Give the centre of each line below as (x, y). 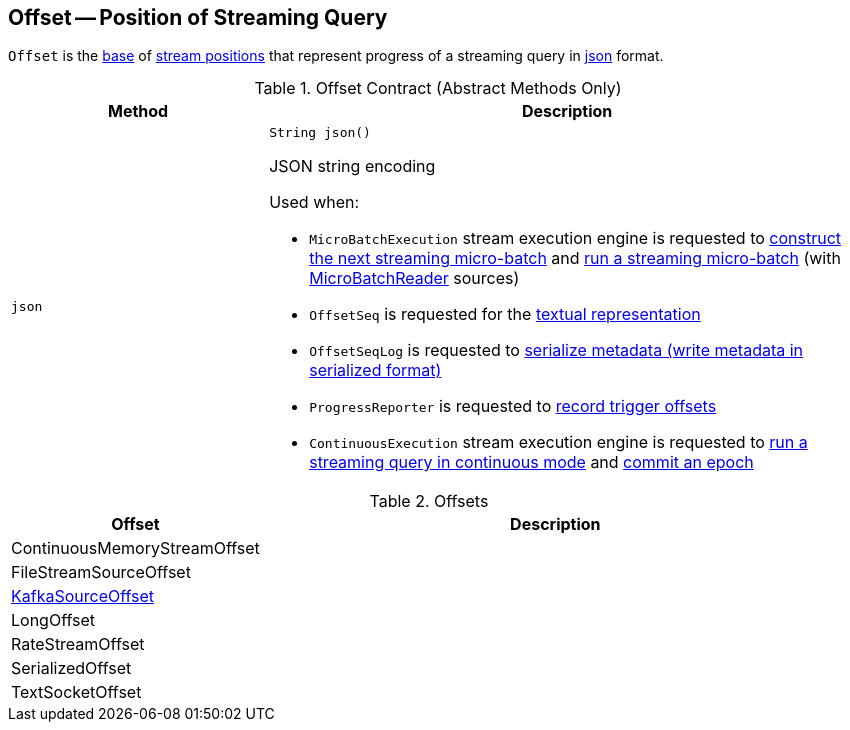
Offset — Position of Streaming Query (198, 17)
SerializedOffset (71, 668)
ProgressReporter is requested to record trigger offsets (513, 406)
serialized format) (375, 370)
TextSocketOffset (76, 692)
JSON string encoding (352, 166)
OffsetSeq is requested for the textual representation (505, 314)
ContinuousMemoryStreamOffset (135, 548)
